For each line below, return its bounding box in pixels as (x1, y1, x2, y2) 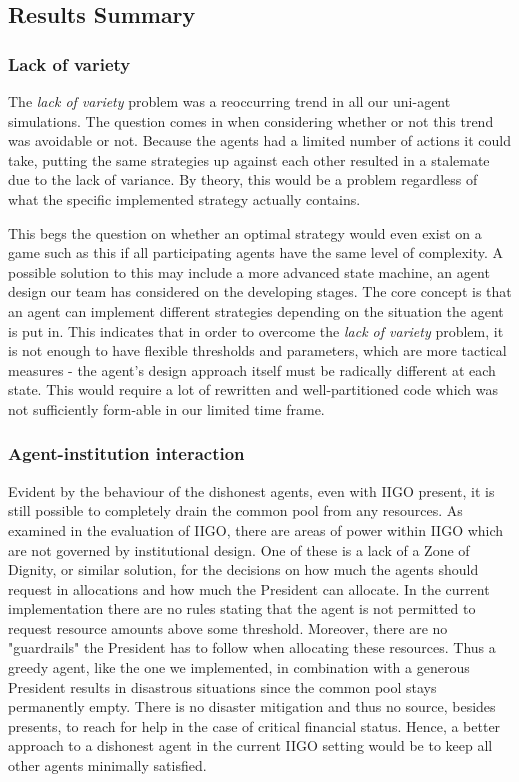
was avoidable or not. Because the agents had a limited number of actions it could (8, 130, 511, 151)
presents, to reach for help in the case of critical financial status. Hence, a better (8, 715, 501, 736)
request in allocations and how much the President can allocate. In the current (8, 578, 490, 599)
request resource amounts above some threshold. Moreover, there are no (8, 617, 448, 638)
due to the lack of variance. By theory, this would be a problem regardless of (8, 169, 478, 190)
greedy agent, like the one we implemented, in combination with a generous (8, 657, 470, 678)
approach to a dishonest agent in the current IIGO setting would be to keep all (8, 735, 493, 756)
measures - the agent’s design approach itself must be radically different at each (8, 359, 496, 380)
